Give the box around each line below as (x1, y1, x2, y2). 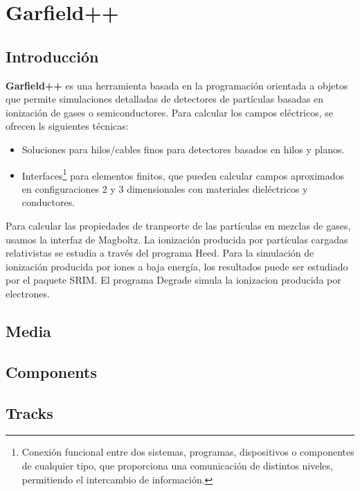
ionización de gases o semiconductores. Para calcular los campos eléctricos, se (6, 105, 333, 119)
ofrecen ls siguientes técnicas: (6, 119, 129, 133)
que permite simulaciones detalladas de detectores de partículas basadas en (6, 92, 324, 106)
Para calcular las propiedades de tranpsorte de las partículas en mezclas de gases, (6, 218, 351, 232)
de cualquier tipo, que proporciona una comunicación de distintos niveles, (21, 458, 333, 472)
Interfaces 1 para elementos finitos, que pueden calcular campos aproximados (21, 166, 345, 182)
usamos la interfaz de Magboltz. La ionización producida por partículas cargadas (6, 232, 348, 246)
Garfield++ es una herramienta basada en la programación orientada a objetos (6, 78, 348, 92)
